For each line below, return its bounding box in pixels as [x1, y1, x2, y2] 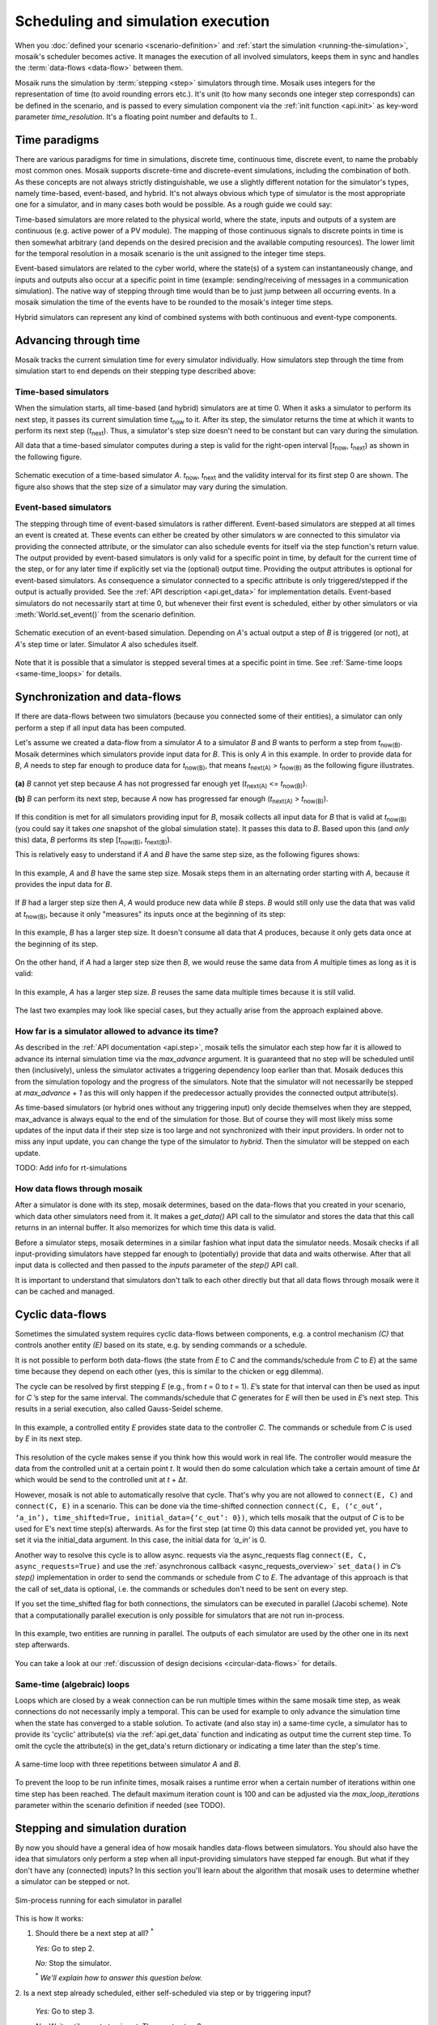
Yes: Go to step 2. [35, 1943, 95, 1953]
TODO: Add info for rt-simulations [15, 1163, 127, 1173]
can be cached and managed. [15, 1286, 115, 1296]
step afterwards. [15, 1640, 70, 1650]
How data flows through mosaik [15, 1183, 143, 1195]
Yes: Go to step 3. [35, 2006, 95, 2016]
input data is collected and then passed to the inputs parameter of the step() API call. [15, 1260, 299, 1270]
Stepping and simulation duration [15, 1821, 187, 1835]
